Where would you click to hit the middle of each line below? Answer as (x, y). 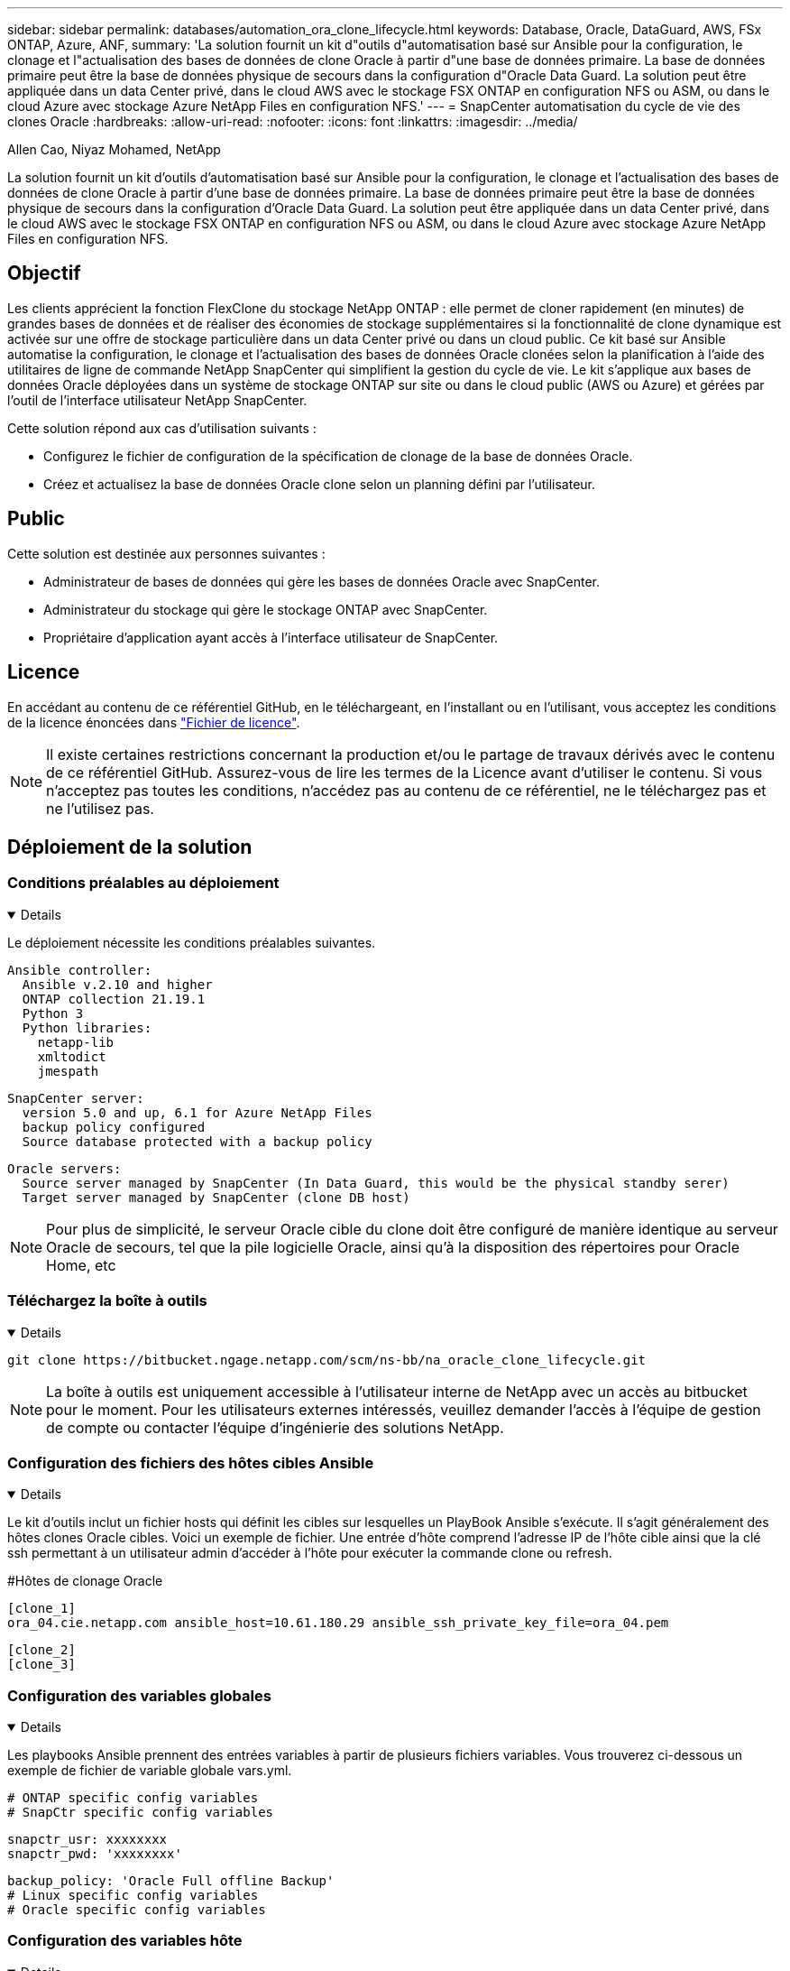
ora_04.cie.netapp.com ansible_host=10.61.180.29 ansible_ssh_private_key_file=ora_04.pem (338, 1623)
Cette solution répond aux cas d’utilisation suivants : (162, 428)
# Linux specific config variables (133, 1895)
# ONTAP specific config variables (133, 1798)
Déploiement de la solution (130, 847)
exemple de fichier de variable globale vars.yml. (150, 1770)
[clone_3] (41, 1665)
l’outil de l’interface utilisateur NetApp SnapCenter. (157, 400)
